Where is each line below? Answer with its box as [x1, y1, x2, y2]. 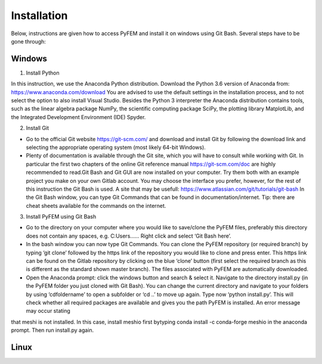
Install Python [26, 69, 60, 76]
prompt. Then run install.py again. [11, 326, 94, 334]
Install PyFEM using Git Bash [26, 213, 97, 220]
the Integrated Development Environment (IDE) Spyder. [11, 113, 146, 120]
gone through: [11, 38, 46, 45]
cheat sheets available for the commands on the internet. [26, 202, 166, 209]
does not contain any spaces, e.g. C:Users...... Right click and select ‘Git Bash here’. [26, 232, 232, 239]
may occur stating [26, 307, 71, 315]
